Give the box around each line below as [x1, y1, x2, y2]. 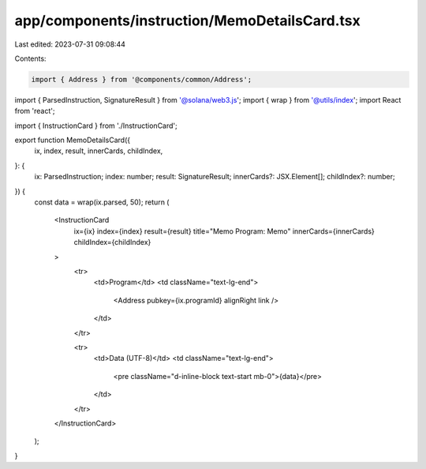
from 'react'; [14, 107, 55, 116]
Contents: [14, 54, 47, 63]
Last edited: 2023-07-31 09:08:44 [14, 39, 126, 49]
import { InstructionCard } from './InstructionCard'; [14, 121, 177, 130]
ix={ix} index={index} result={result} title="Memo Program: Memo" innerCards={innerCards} [73, 226, 375, 236]
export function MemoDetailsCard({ [14, 135, 130, 145]
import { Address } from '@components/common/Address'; [31, 75, 252, 84]
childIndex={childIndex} [73, 238, 151, 247]
